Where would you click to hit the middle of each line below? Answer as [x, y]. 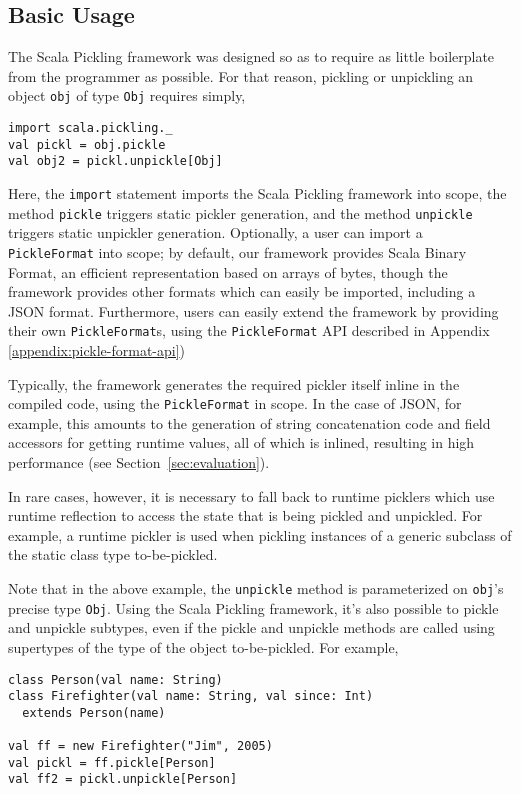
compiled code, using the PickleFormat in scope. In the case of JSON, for [235, 403]
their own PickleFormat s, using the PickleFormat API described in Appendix [249, 330]
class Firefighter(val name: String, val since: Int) [191, 696]
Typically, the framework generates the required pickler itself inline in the [234, 383]
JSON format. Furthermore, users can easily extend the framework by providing [253, 310]
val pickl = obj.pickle [87, 144]
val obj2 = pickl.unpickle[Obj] [115, 161]
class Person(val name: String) [115, 679]
